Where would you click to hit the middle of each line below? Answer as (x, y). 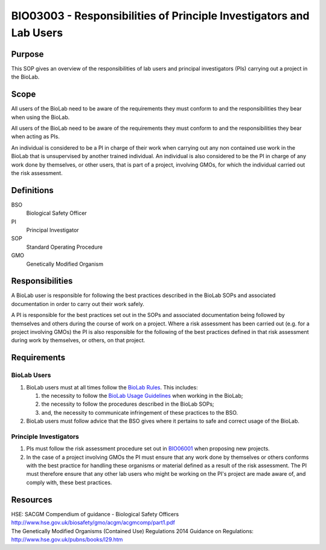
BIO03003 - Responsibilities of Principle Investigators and (160, 16)
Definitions (32, 190)
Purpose (27, 54)
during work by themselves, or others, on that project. (78, 341)
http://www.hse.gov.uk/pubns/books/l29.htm (67, 539)
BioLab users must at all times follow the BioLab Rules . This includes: (112, 387)
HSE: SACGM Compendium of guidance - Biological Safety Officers (95, 514)
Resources (32, 500)
